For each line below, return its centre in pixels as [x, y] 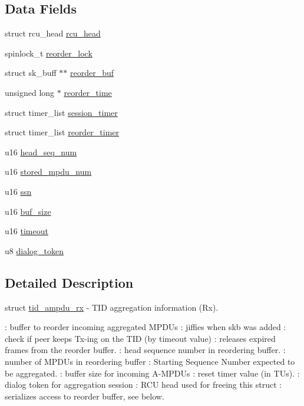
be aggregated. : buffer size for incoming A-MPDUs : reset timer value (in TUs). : [152, 373]
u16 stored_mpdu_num [48, 172]
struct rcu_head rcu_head [53, 33]
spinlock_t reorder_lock [49, 53]
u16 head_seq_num [41, 152]
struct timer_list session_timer [61, 112]
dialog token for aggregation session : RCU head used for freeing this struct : [143, 385]
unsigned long [30, 92]
